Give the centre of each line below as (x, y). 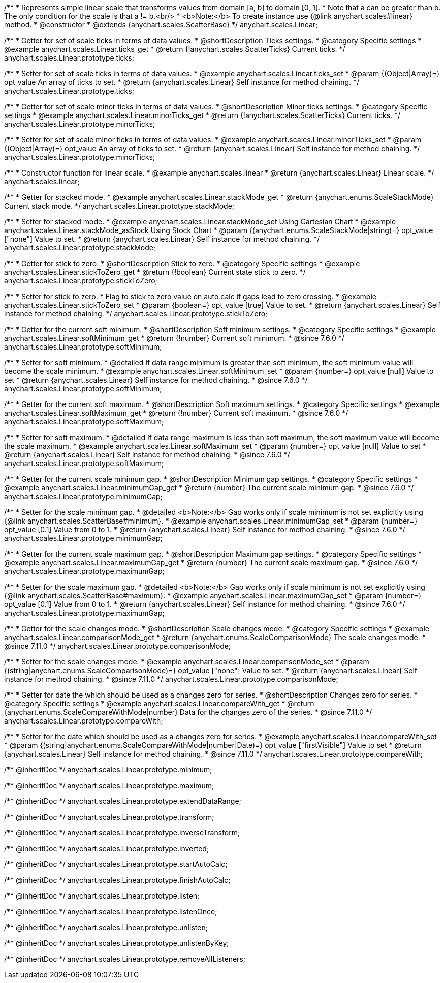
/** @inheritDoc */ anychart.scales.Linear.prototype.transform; (109, 817)
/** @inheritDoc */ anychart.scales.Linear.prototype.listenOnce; (111, 912)
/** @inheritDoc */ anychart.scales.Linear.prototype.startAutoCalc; (116, 864)
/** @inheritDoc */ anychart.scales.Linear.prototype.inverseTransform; (122, 833)
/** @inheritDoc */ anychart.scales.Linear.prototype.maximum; (109, 785)
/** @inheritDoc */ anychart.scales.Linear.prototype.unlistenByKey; (117, 943)
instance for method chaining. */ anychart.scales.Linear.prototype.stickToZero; (136, 314)
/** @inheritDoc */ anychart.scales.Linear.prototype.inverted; (107, 848)
